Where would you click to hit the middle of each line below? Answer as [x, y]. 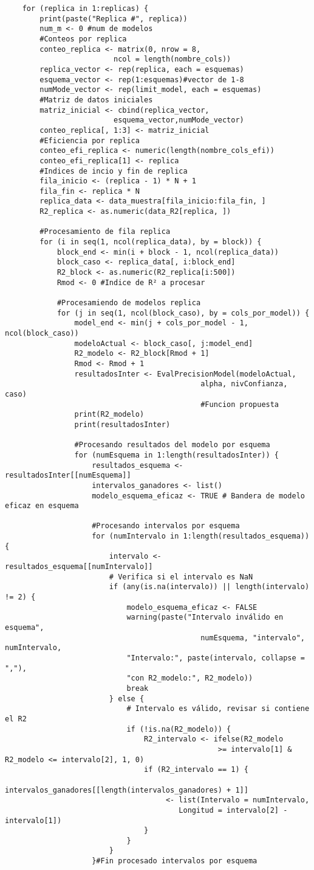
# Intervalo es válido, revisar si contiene [218, 709]
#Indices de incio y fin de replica [114, 171]
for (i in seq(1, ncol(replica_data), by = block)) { [151, 242]
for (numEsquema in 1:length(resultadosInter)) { [177, 455]
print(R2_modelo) [109, 415]
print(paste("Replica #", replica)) [114, 19]
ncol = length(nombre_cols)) [172, 59]
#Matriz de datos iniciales [96, 100]
